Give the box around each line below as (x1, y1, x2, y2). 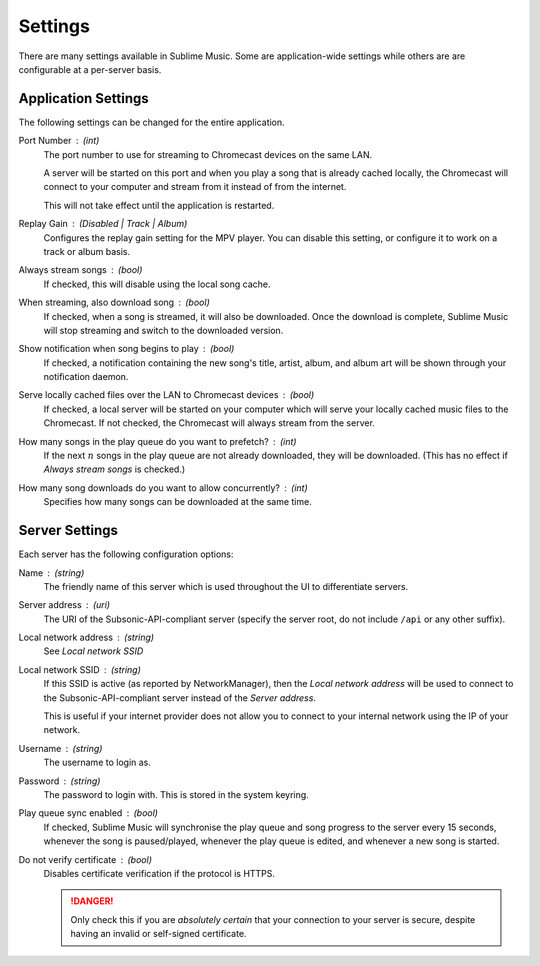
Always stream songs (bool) (18, 264, 143, 276)
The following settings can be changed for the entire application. (18, 116, 285, 128)
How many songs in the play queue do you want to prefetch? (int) (18, 435, 297, 447)
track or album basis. (43, 245, 131, 257)
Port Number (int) (18, 135, 100, 147)
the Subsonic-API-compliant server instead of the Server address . (43, 691, 317, 704)
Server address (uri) (18, 599, 110, 611)
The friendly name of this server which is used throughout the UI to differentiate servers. (43, 580, 409, 592)
